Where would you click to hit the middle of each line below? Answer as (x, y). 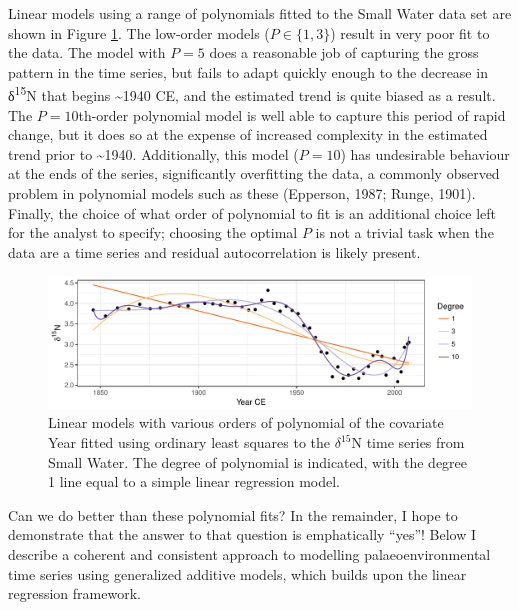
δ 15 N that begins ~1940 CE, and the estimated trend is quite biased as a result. (252, 94)
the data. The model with (87, 52)
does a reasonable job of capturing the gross (344, 52)
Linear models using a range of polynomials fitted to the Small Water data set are (260, 13)
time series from (415, 442)
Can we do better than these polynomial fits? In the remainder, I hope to (233, 514)
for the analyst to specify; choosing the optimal (153, 232)
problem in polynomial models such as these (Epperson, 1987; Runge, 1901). (242, 193)
